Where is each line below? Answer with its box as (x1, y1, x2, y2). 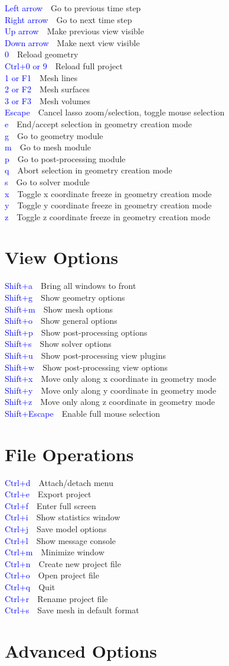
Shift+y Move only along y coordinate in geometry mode (5, 384, 217, 396)
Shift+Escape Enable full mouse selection (5, 407, 161, 419)
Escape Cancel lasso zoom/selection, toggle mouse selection (5, 106, 225, 118)
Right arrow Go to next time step (5, 13, 132, 25)
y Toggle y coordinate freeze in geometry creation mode (5, 199, 212, 211)
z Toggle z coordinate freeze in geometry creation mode (5, 210, 211, 223)
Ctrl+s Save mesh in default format (5, 604, 139, 616)
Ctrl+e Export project (5, 488, 91, 500)
